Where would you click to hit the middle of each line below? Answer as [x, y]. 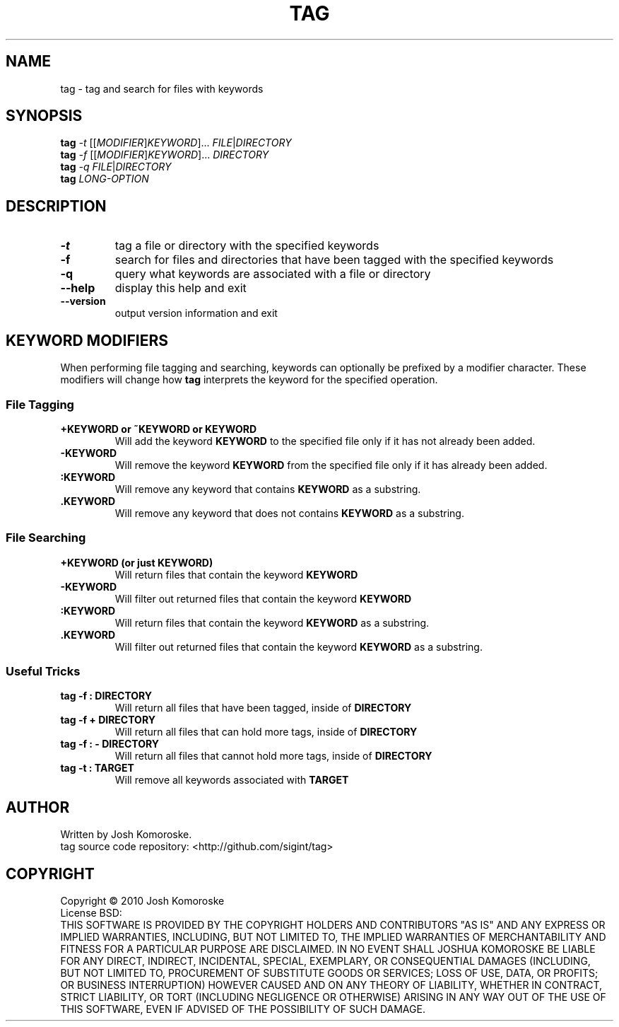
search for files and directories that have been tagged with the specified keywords [334, 260]
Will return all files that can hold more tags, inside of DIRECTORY [266, 732]
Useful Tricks [43, 671]
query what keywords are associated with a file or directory [273, 274]
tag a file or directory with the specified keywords [247, 246]
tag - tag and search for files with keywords [162, 88]
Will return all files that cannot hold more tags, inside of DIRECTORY [273, 756]
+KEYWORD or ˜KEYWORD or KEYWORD [159, 429]
